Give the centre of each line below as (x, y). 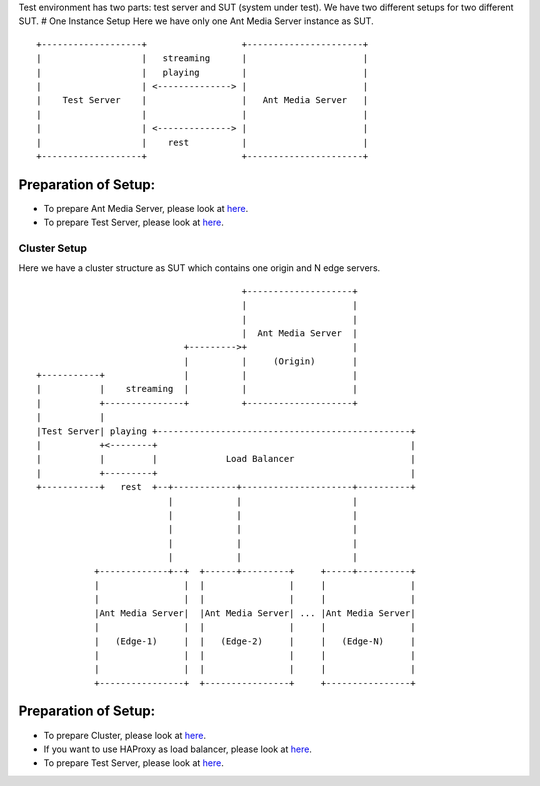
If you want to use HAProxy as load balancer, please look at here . (177, 749)
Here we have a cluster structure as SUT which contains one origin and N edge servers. (199, 268)
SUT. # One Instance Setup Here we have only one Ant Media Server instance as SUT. (196, 21)
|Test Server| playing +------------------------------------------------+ (226, 431)
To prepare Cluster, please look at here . (125, 735)
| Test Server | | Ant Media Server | (202, 100)
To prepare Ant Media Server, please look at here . (146, 208)
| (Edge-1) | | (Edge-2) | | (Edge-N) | (254, 641)
